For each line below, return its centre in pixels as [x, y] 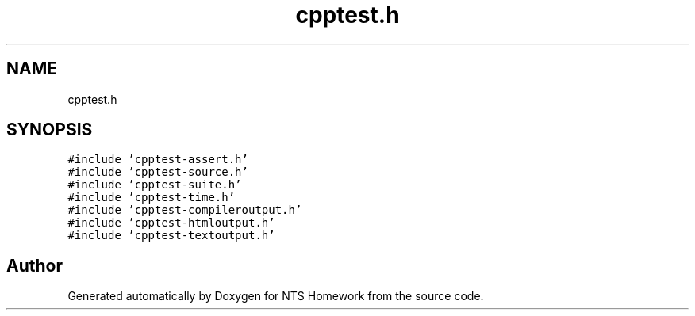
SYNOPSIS [50, 130]
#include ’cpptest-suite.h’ [155, 185]
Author [35, 265]
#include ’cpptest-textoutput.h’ [171, 236]
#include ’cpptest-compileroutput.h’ [185, 210]
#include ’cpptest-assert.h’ [158, 160]
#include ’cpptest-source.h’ [158, 172]
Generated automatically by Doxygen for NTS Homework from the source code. [276, 296]
